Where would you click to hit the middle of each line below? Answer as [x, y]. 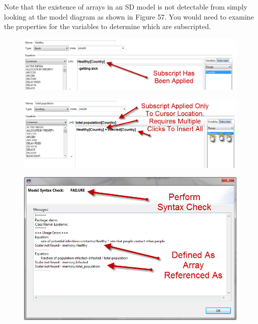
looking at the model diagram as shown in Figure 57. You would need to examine [129, 16]
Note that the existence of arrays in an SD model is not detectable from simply [126, 7]
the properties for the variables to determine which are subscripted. [107, 26]
